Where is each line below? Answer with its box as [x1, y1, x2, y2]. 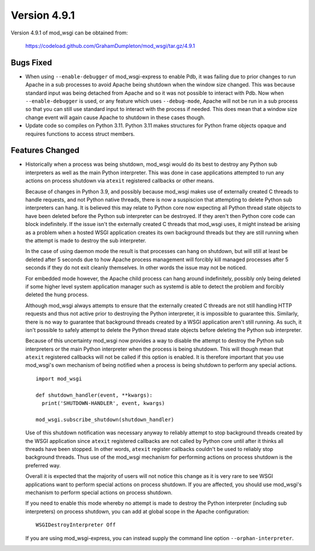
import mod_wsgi [36, 375, 82, 382]
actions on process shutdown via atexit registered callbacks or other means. [25, 177, 215, 184]
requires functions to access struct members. [25, 130, 135, 137]
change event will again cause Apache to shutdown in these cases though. [25, 114, 205, 121]
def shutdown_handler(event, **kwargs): [36, 391, 153, 398]
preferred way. [25, 462, 61, 469]
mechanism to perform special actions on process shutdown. [25, 488, 173, 496]
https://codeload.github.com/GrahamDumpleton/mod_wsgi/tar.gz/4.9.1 [25, 42, 195, 49]
